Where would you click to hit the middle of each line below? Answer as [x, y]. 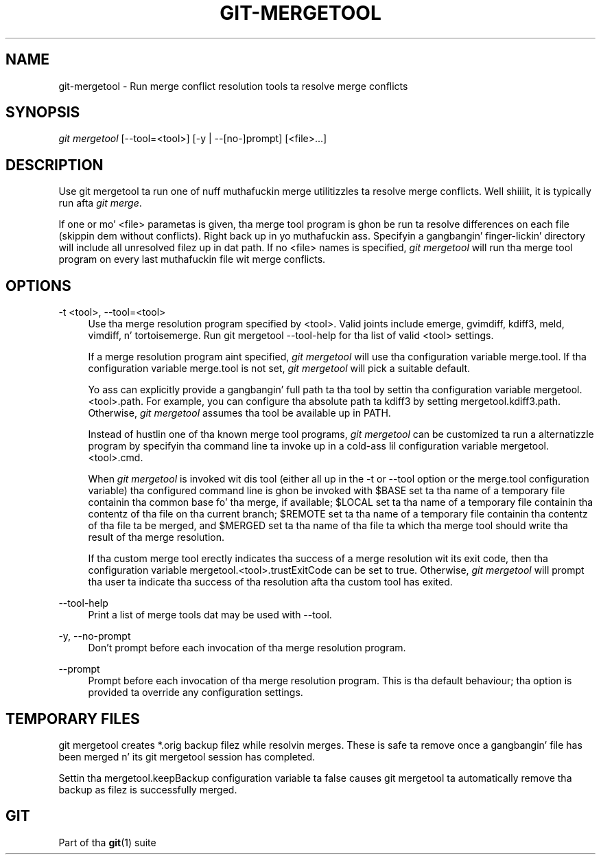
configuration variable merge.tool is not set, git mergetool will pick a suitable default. [279, 369]
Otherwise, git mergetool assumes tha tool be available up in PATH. [239, 413]
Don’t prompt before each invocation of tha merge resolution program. [247, 648]
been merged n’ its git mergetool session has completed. [187, 756]
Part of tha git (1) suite [107, 842]
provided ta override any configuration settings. [196, 693]
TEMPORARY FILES [73, 719]
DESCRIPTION [55, 165]
